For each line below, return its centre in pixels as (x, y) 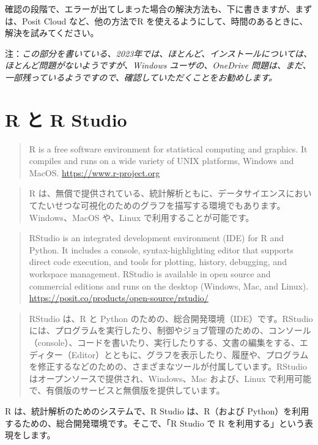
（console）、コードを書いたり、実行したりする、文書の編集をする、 (164, 342)
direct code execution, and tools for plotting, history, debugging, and (158, 262)
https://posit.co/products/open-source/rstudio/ (119, 298)
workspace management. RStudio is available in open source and (150, 274)
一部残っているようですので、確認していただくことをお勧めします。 (141, 77)
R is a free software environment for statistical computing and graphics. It (168, 148)
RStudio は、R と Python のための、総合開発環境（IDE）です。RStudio (171, 318)
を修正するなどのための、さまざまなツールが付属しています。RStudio (168, 366)
